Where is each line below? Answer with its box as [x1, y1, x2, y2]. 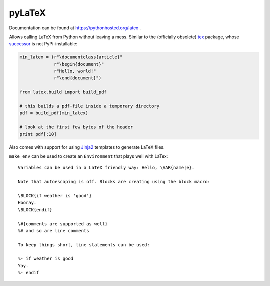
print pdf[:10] [19, 131, 57, 137]
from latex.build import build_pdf [19, 89, 107, 95]
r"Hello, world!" [54, 68, 97, 74]
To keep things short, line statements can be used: [18, 242, 150, 247]
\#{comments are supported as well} [18, 221, 108, 227]
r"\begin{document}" [54, 61, 104, 67]
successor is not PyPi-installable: [9, 41, 78, 47]
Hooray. [18, 200, 37, 206]
